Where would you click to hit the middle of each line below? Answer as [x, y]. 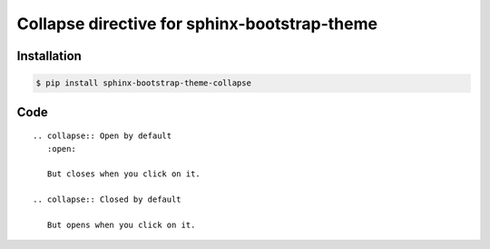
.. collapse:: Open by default [103, 136]
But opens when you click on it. [121, 224]
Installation [49, 56]
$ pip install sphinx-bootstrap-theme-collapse [143, 83]
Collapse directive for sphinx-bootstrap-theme [197, 24]
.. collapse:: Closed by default [107, 199]
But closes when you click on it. [124, 174]
